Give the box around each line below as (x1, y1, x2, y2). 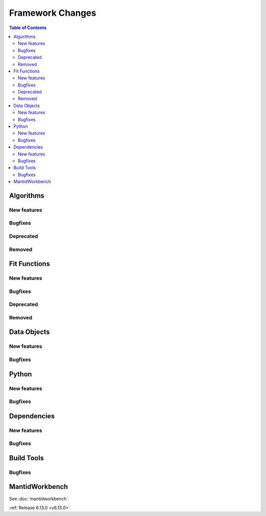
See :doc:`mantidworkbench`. (9, 496, 69, 502)
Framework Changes (9, 7, 97, 18)
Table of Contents (9, 25, 47, 31)
